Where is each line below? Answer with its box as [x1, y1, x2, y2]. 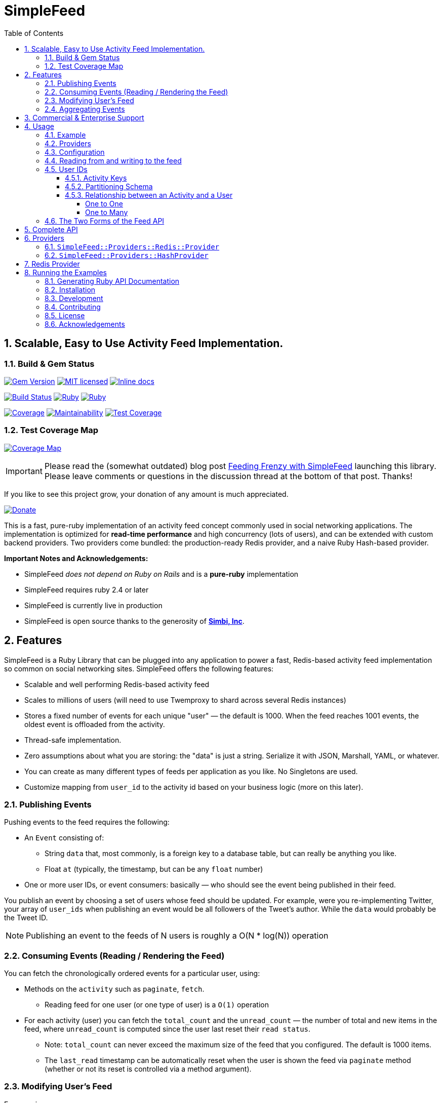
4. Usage [24, 121, 54, 131]
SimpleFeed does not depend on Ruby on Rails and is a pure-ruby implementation [24, 569, 299, 578]
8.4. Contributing [45, 302, 101, 311]
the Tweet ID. [4, 913, 48, 922]
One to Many [85, 207, 128, 217]
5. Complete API [24, 225, 78, 234]
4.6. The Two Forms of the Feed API [45, 216, 165, 225]
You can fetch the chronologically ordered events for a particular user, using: [4, 969, 260, 978]
